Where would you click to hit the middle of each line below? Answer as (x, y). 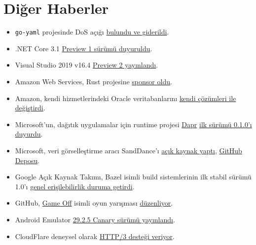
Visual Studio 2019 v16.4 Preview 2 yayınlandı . (87, 65)
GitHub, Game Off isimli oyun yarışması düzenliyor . (94, 203)
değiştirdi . (30, 108)
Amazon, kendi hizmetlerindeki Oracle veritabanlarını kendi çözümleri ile (126, 98)
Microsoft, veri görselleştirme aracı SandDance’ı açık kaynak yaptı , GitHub (128, 150)
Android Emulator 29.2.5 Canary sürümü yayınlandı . (95, 219)
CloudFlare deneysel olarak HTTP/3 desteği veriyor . (95, 236)
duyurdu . (29, 134)
